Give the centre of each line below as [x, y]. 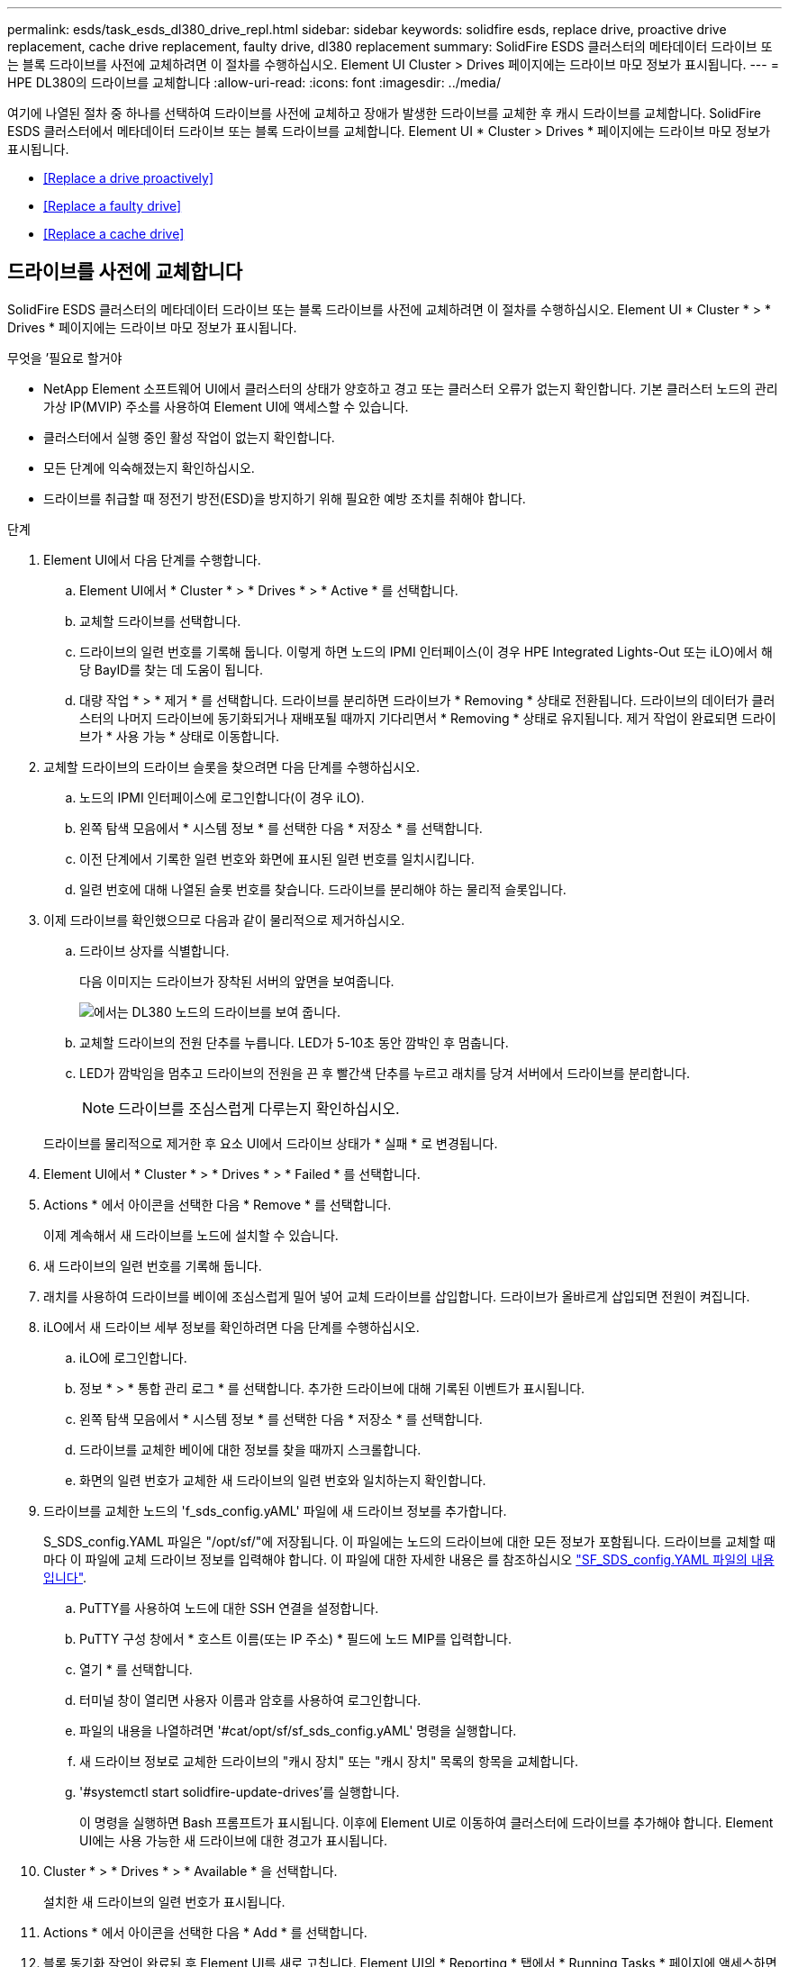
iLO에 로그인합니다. [133, 1357]
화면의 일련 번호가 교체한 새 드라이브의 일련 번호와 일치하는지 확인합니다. [283, 1480]
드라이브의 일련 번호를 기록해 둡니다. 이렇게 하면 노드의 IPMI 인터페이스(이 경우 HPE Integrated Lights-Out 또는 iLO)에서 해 [426, 651]
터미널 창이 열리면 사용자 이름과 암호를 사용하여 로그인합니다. [250, 1700]
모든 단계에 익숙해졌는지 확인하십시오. [149, 467]
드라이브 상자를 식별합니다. [154, 950]
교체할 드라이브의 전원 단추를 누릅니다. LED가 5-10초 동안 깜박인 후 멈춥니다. [294, 1042]
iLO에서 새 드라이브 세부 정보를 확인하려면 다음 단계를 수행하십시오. [231, 1327]
